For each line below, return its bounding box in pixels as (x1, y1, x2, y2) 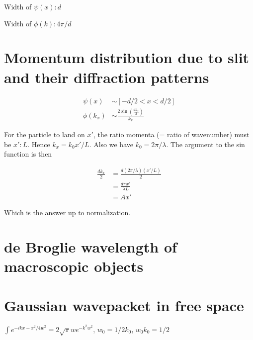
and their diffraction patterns (4, 67, 209, 87)
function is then (4, 149, 52, 159)
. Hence (27, 139, 50, 149)
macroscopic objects (4, 256, 144, 276)
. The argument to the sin (166, 139, 245, 149)
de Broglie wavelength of (4, 237, 177, 257)
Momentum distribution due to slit (4, 47, 250, 68)
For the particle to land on (4, 129, 85, 140)
